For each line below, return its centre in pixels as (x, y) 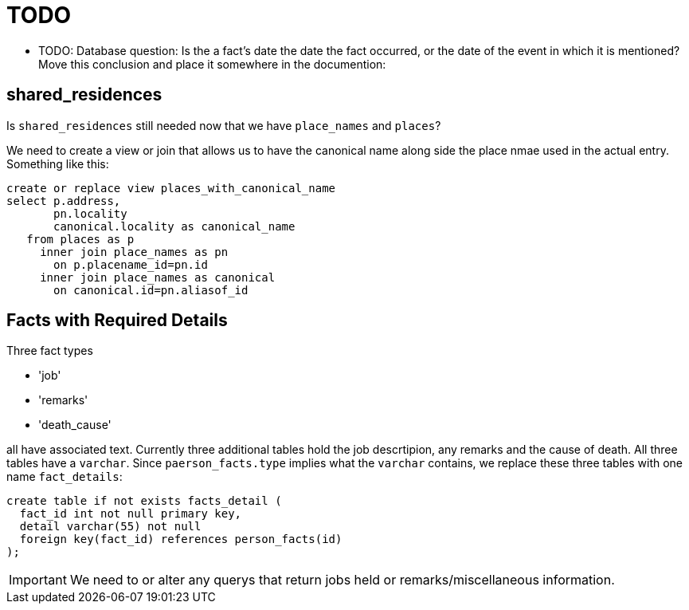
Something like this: (58, 163)
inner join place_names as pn (134, 252)
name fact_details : (65, 477)
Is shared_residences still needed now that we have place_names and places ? (224, 125)
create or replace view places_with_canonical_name (171, 188)
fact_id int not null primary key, (131, 514)
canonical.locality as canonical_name (174, 226)
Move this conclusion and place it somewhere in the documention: (212, 64)
